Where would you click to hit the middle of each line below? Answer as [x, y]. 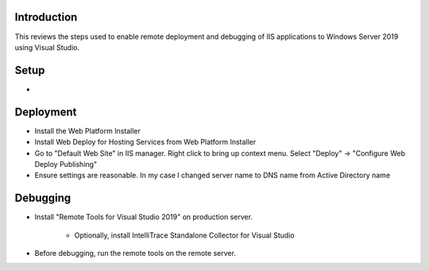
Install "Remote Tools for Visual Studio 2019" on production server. [144, 217]
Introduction [46, 17]
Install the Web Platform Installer [87, 130]
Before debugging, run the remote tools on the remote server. [135, 253]
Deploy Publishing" [66, 164]
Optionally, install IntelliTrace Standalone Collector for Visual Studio [184, 235]
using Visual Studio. [47, 47]
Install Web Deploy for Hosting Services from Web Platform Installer [145, 142]
